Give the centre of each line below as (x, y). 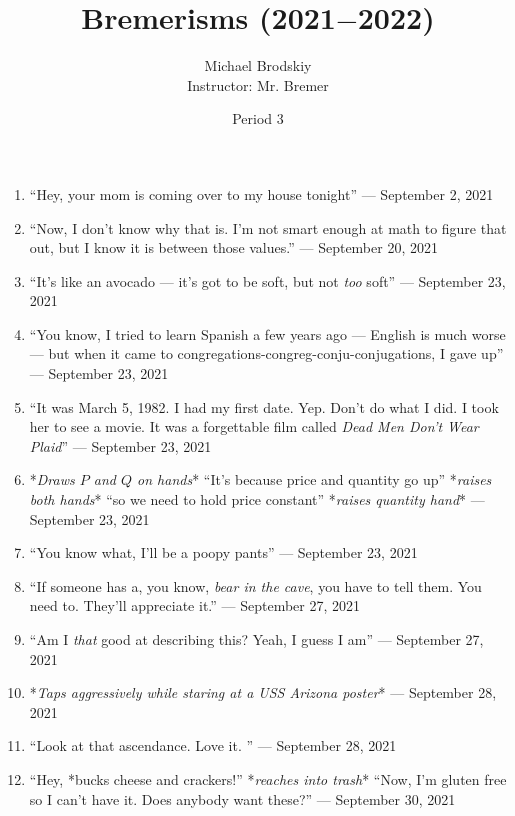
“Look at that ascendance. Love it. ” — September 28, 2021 (213, 745)
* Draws (52, 479)
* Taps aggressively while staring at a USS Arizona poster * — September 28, (263, 692)
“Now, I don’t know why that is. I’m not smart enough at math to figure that (268, 227)
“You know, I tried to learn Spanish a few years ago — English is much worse (267, 333)
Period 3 (258, 118)
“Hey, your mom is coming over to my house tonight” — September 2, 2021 (261, 193)
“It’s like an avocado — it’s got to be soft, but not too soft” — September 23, (267, 280)
